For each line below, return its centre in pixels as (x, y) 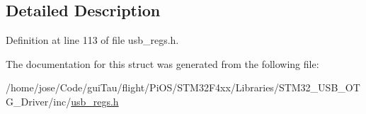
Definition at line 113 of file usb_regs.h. (92, 40)
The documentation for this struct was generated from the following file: (162, 63)
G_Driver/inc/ (39, 101)
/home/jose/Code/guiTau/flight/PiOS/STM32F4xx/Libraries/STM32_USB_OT (183, 87)
